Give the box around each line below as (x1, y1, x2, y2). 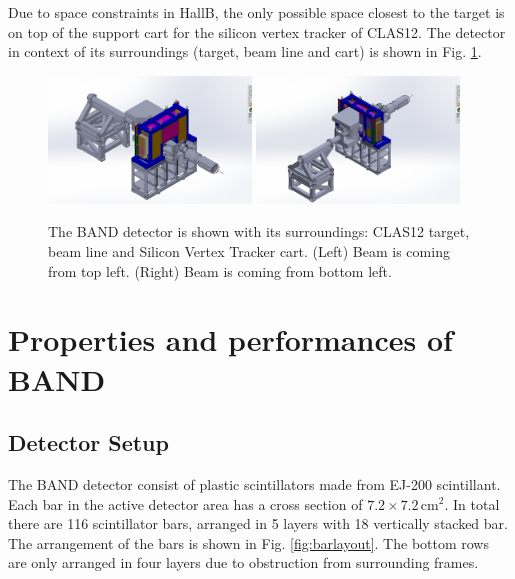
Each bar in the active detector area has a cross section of (8, 493, 363, 514)
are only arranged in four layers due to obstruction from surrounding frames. (8, 552, 479, 573)
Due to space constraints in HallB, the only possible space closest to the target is (8, 2, 505, 22)
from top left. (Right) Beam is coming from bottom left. (48, 260, 392, 281)
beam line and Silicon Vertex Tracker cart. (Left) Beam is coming (48, 240, 450, 261)
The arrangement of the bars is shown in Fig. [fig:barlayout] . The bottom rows (8, 532, 489, 553)
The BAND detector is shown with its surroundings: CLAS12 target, (48, 221, 470, 242)
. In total (444, 493, 500, 514)
